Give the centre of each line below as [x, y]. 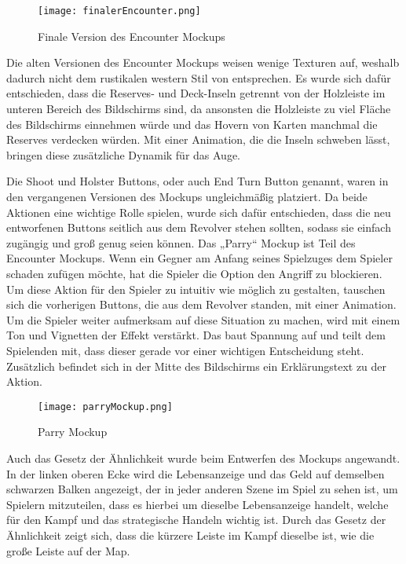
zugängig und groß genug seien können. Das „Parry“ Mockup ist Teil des [181, 242]
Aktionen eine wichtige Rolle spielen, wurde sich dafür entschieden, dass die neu [199, 212]
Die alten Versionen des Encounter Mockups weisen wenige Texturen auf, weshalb [203, 62]
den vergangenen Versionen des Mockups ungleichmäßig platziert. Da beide [187, 196]
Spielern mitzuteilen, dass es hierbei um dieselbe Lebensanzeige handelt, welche [198, 504]
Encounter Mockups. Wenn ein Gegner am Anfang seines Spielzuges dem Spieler [199, 258]
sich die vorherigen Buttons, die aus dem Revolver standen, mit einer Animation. [201, 304]
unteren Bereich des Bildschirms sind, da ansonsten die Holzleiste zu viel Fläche [199, 109]
